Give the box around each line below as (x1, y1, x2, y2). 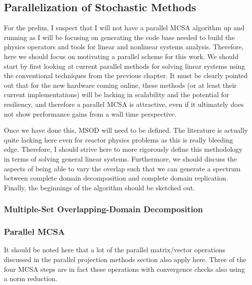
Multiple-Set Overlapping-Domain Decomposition (4, 203, 203, 215)
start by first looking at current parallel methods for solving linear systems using (4, 61, 245, 71)
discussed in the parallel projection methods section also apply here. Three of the (4, 254, 247, 264)
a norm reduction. (4, 273, 58, 284)
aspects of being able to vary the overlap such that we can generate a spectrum (4, 163, 241, 173)
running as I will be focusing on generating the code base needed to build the (4, 32, 235, 42)
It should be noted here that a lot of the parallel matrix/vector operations (4, 244, 226, 255)
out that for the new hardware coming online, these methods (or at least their (4, 80, 237, 90)
